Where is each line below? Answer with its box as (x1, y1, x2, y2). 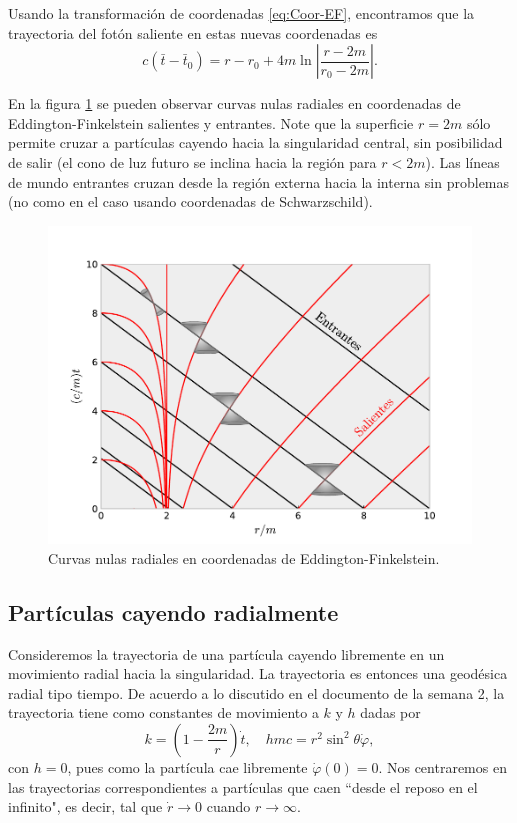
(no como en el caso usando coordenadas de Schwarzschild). (8, 191, 373, 212)
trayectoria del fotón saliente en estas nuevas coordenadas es (8, 22, 378, 43)
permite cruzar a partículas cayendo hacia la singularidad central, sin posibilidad (8, 132, 503, 153)
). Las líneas (425, 151, 500, 172)
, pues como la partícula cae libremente (67, 756, 308, 777)
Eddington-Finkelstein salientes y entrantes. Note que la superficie (8, 112, 414, 133)
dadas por (360, 702, 421, 723)
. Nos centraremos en (378, 756, 507, 777)
